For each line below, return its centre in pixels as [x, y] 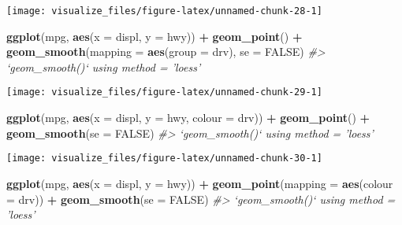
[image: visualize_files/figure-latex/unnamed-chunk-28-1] [164, 11]
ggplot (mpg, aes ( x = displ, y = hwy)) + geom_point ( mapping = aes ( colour [200, 183]
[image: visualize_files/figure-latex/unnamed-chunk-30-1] [164, 159]
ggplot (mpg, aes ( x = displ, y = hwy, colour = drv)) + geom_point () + [188, 118]
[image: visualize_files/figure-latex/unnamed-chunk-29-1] [164, 92]
